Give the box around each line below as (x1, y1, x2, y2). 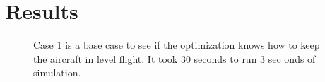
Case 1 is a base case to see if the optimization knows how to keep (33, 37, 320, 52)
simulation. (33, 65, 81, 80)
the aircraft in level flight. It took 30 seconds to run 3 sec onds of (33, 51, 316, 66)
